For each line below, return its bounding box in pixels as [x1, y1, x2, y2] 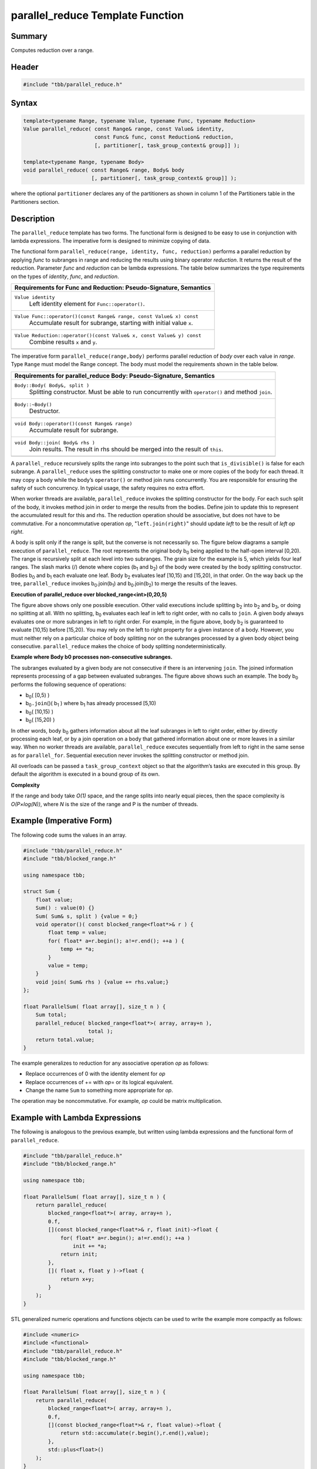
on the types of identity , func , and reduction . [11, 273, 120, 280]
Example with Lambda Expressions [11, 1113, 141, 1123]
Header [11, 62, 39, 72]
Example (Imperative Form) [11, 816, 113, 826]
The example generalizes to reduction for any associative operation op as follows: [11, 1059, 209, 1066]
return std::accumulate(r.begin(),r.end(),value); [60, 1430, 210, 1437]
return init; [60, 1251, 98, 1257]
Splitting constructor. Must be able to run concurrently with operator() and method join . [29, 388, 272, 396]
